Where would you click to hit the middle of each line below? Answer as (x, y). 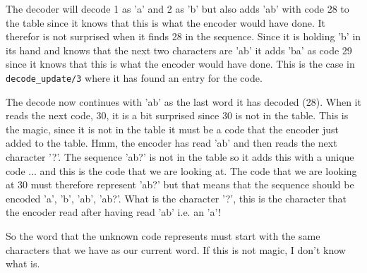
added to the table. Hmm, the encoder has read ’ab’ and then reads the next (172, 143)
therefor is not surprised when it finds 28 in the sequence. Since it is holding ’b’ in (183, 36)
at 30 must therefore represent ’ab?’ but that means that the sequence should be (180, 184)
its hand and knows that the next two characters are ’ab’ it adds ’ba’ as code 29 (179, 50)
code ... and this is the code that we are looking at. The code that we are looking (181, 170)
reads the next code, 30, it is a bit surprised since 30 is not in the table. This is (177, 115)
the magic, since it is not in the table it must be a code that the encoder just (173, 129)
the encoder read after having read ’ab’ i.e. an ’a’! (114, 212)
